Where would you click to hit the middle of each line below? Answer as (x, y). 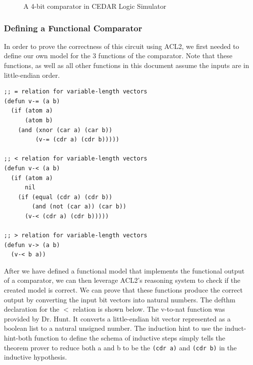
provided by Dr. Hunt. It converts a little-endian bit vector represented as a (117, 318)
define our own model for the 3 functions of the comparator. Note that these (118, 56)
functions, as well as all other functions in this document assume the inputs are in (126, 65)
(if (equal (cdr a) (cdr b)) (65, 197)
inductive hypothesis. (35, 357)
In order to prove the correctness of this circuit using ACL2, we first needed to (122, 46)
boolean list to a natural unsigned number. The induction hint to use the (113, 328)
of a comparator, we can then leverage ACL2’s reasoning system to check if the (122, 280)
